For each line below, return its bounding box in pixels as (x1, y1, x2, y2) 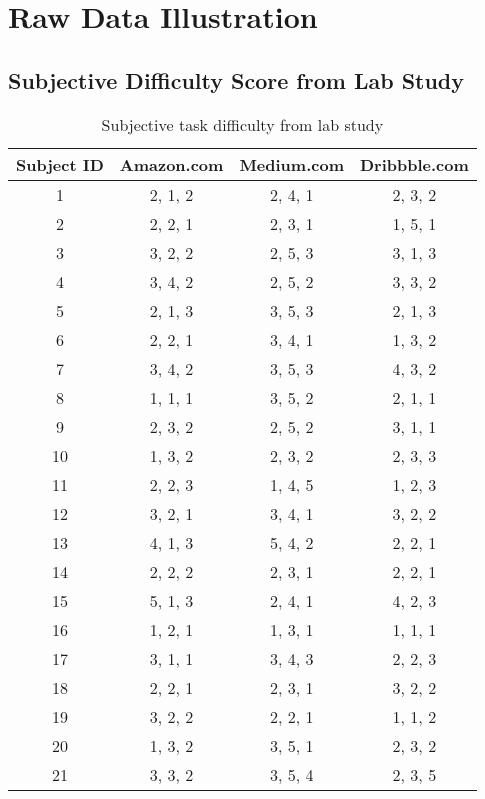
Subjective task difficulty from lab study (101, 112, 384, 136)
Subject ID (16, 152, 104, 176)
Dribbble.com (359, 152, 469, 176)
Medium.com (239, 152, 344, 176)
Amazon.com (119, 152, 224, 176)
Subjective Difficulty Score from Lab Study (8, 64, 465, 95)
